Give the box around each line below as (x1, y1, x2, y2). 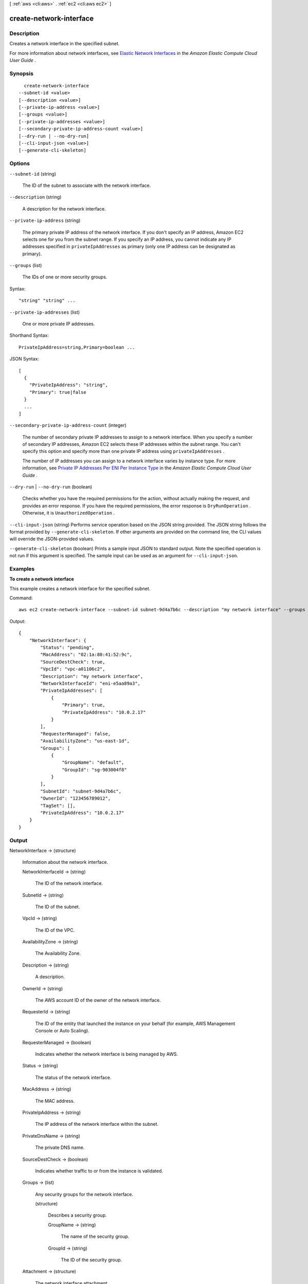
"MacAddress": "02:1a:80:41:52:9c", (40, 652, 133, 657)
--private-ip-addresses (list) (9, 309, 80, 315)
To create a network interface (9, 576, 74, 582)
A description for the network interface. (22, 205, 106, 212)
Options (9, 160, 30, 167)
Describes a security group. (48, 1212, 107, 1218)
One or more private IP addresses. (22, 321, 95, 327)
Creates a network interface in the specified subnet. (9, 41, 120, 47)
